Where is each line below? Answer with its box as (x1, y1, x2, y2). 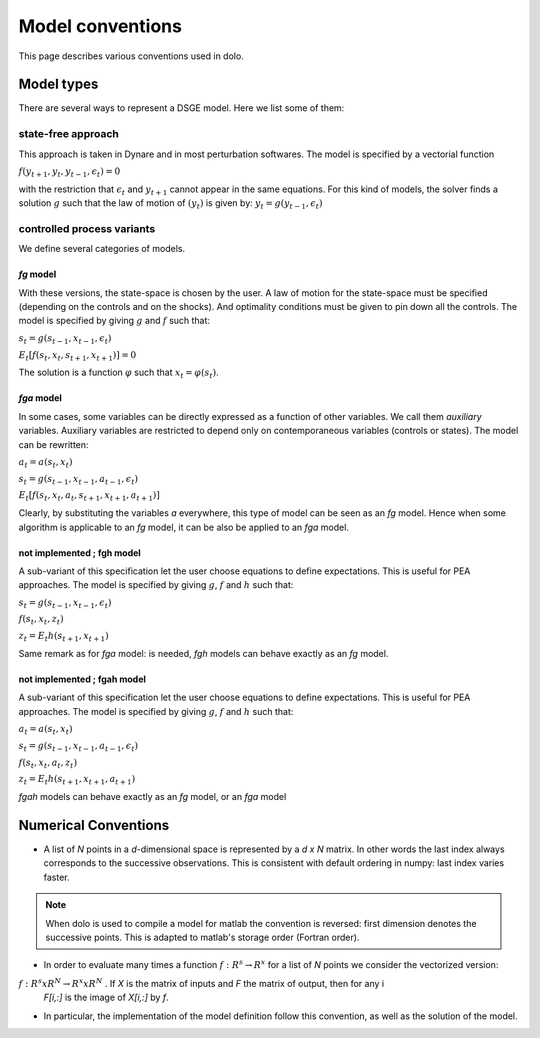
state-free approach (18, 127, 119, 141)
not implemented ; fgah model (18, 673, 147, 685)
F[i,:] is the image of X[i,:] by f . (43, 991, 169, 1004)
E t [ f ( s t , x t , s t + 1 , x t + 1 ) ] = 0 (18, 349, 137, 363)
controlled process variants (18, 221, 156, 235)
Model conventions (18, 15, 182, 37)
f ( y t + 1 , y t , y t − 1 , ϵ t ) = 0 (18, 165, 121, 179)
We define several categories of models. (18, 243, 185, 255)
